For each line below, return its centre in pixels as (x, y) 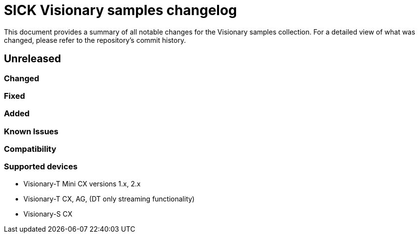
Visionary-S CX (48, 214)
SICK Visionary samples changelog (120, 10)
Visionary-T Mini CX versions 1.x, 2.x (82, 183)
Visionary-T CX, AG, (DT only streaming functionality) (109, 199)
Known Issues (31, 131)
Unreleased (33, 59)
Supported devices (41, 167)
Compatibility (30, 149)
